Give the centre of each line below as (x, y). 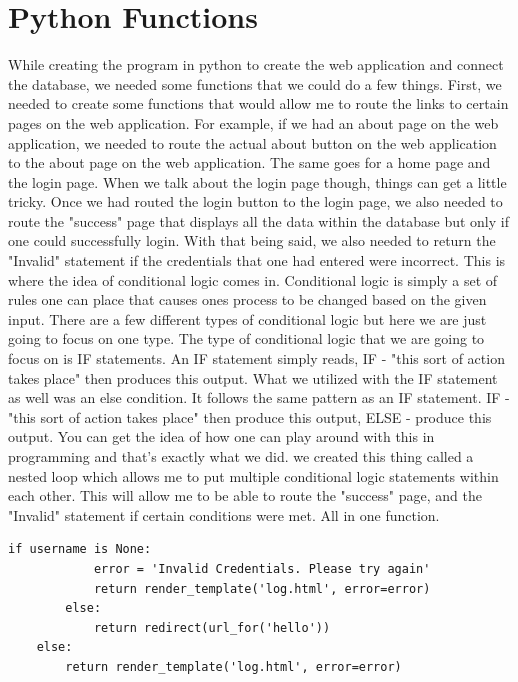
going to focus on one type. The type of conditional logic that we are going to (246, 338)
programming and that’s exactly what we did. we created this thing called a (241, 456)
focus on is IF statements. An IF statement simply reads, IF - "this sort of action (256, 358)
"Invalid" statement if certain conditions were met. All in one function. (224, 514)
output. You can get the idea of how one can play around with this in (221, 436)
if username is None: (80, 549)
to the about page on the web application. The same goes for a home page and (249, 162)
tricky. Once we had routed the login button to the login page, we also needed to (255, 201)
